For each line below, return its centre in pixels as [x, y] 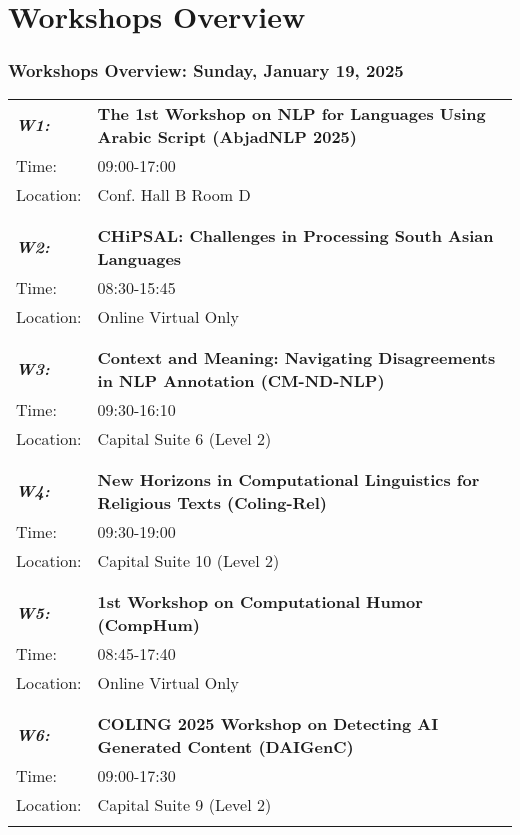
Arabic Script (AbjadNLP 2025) [227, 136]
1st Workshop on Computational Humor [260, 601]
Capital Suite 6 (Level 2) [184, 438]
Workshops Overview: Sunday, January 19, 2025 [206, 70]
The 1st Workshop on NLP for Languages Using [291, 113]
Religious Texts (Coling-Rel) [212, 502]
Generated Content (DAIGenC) [225, 746]
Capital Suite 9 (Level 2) [184, 804]
